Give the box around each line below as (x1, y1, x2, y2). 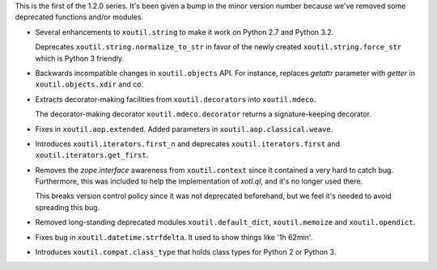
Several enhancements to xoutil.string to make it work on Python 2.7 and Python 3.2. (35, 27, 334, 36)
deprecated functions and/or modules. (15, 12, 144, 22)
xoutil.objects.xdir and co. (35, 79, 144, 89)
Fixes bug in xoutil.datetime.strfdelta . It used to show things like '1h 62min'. (35, 232, 313, 242)
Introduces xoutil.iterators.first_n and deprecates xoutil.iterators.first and (35, 138, 340, 149)
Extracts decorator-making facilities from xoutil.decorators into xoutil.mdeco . (35, 94, 316, 104)
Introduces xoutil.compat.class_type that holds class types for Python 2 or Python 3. (35, 247, 337, 257)
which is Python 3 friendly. (35, 53, 125, 63)
